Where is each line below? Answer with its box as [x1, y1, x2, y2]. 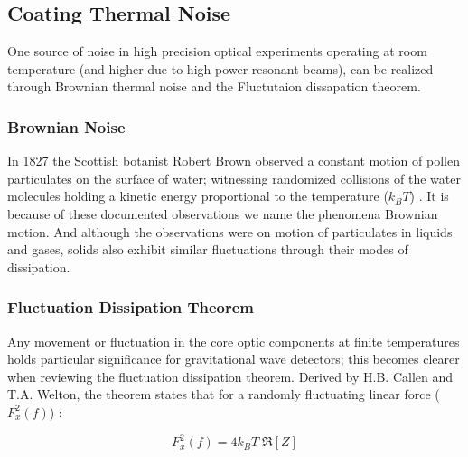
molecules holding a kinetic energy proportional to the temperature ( [7, 186, 388, 205]
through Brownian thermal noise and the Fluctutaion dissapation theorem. [7, 77, 421, 96]
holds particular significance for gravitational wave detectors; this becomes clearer [7, 349, 460, 368]
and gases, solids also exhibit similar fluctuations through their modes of [7, 240, 408, 259]
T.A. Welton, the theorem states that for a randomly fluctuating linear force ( [7, 385, 440, 404]
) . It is [409, 186, 449, 205]
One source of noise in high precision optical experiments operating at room [7, 42, 427, 61]
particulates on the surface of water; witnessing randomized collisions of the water [7, 168, 461, 187]
